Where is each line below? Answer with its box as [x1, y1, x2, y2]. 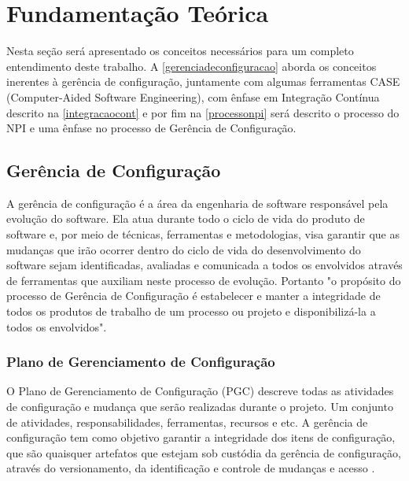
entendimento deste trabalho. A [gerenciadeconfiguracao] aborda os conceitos [6, 57, 377, 74]
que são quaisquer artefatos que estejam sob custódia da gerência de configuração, [6, 444, 401, 461]
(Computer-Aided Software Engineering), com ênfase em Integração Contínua [6, 88, 380, 105]
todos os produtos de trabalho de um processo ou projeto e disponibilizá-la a [6, 303, 376, 320]
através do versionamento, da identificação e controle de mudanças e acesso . [6, 460, 375, 476]
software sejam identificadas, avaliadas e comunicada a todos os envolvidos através [6, 257, 403, 273]
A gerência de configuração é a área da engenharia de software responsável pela [6, 194, 389, 211]
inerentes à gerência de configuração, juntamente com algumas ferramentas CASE [6, 73, 400, 90]
